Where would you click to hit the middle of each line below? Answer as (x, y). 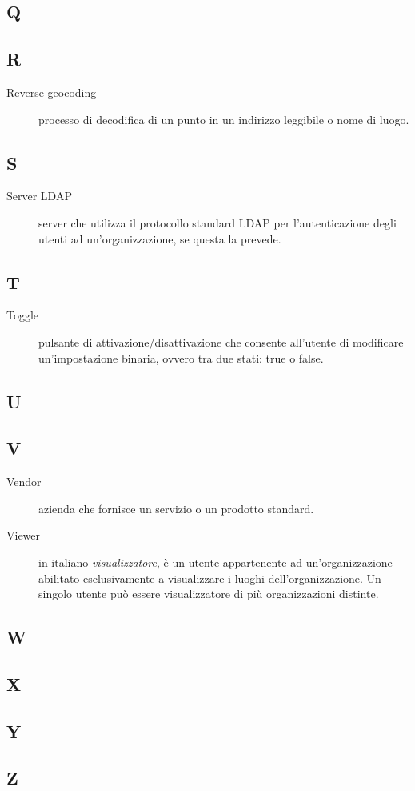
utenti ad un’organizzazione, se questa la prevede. (160, 238)
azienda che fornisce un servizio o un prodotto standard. (176, 508)
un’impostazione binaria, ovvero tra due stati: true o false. (181, 357)
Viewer (24, 535)
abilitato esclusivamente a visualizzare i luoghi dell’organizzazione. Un (210, 578)
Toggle (23, 315)
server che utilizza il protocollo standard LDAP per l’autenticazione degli (217, 222)
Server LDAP (39, 196)
